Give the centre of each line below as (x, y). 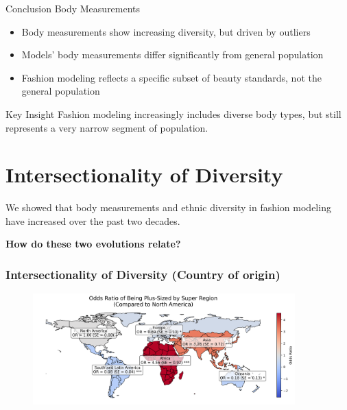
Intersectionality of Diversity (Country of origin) (143, 274)
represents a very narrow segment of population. (107, 127)
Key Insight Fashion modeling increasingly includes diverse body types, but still (173, 113)
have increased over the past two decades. (93, 220)
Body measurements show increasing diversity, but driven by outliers (166, 31)
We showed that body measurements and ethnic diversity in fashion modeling (168, 207)
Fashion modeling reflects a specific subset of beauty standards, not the (171, 77)
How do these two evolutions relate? (93, 244)
